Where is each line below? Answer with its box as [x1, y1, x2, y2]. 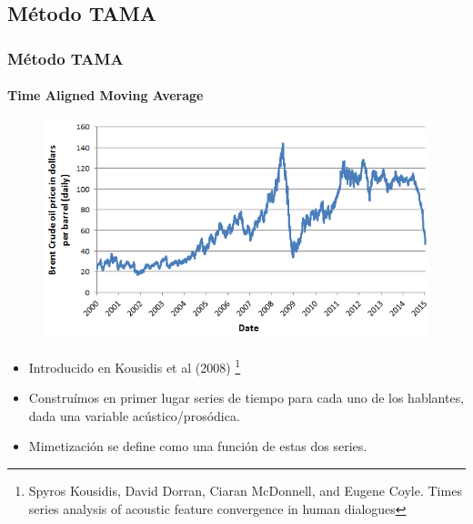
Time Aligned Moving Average [7, 86, 204, 105]
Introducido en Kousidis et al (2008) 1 [28, 354, 241, 376]
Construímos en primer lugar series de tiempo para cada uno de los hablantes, [28, 388, 465, 407]
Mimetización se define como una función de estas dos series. [28, 437, 367, 456]
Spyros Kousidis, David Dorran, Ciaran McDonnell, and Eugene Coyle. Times [28, 480, 462, 499]
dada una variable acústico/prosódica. [28, 406, 240, 425]
